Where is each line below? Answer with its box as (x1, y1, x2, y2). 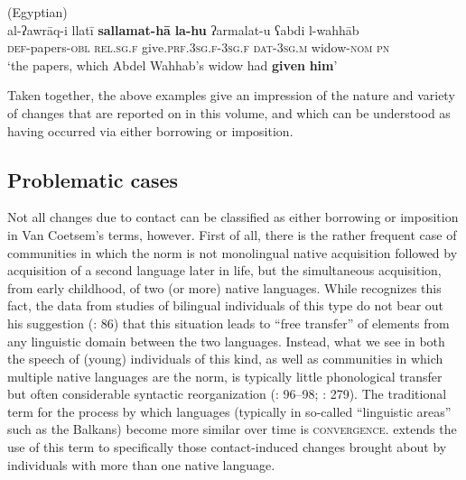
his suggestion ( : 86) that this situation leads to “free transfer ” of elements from (7, 313, 450, 332)
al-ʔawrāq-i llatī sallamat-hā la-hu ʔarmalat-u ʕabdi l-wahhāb (7, 20, 359, 39)
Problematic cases (7, 165, 179, 193)
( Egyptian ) (7, 3, 68, 21)
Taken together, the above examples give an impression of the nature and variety (7, 86, 455, 105)
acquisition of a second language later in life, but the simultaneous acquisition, (7, 261, 442, 280)
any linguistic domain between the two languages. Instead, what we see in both (7, 331, 445, 350)
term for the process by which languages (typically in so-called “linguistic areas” (7, 402, 452, 420)
